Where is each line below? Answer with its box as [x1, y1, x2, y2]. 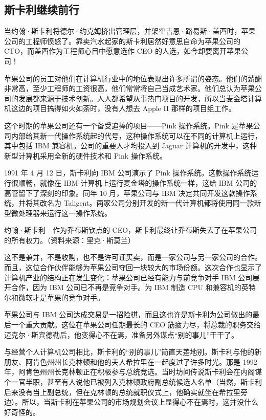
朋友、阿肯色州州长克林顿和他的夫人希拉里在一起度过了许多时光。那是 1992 [4, 356, 257, 367]
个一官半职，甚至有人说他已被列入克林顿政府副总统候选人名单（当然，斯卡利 [4, 377, 262, 387]
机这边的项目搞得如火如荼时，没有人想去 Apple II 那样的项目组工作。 [4, 103, 236, 114]
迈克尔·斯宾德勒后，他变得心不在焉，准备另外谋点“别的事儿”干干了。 [4, 329, 239, 340]
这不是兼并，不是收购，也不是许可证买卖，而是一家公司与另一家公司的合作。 [4, 252, 262, 262]
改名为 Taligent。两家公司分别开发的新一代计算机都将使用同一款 [39, 197, 254, 208]
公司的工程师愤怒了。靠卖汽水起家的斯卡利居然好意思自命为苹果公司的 [4, 35, 240, 46]
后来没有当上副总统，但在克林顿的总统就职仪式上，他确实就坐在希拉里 [4, 386, 240, 397]
